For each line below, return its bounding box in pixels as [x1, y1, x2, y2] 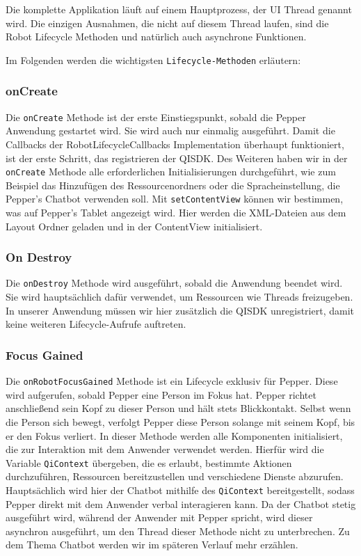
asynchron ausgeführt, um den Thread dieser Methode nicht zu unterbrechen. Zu [6, 523, 350, 538]
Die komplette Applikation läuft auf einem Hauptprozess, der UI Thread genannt [6, 2, 352, 16]
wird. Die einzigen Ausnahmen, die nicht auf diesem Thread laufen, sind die [6, 15, 329, 30]
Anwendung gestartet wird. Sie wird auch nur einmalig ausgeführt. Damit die [6, 123, 335, 138]
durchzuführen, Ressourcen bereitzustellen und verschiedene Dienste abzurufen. [6, 469, 344, 484]
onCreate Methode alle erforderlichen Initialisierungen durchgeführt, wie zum [6, 164, 336, 179]
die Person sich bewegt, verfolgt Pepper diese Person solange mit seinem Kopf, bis [6, 414, 355, 429]
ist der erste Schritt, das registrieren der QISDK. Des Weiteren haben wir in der [6, 150, 348, 165]
